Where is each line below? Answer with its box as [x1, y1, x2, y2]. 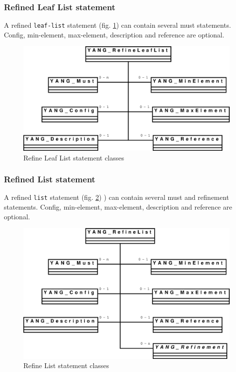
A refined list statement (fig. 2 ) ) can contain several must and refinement [4, 192, 229, 202]
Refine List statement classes [23, 360, 109, 371]
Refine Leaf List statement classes [23, 152, 125, 162]
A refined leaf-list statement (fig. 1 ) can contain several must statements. [4, 20, 231, 30]
